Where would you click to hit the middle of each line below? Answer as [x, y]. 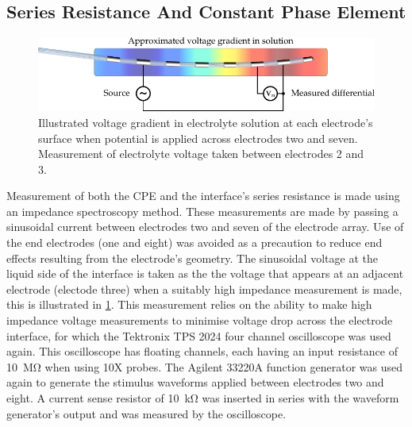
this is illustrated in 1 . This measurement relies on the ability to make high [189, 304]
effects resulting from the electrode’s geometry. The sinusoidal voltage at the [192, 258]
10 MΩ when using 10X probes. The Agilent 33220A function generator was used [204, 366]
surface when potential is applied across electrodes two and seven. [198, 138]
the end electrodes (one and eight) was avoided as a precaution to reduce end [194, 242]
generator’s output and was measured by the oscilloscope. [146, 413]
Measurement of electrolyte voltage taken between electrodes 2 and [201, 154]
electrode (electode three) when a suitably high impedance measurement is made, [204, 289]
